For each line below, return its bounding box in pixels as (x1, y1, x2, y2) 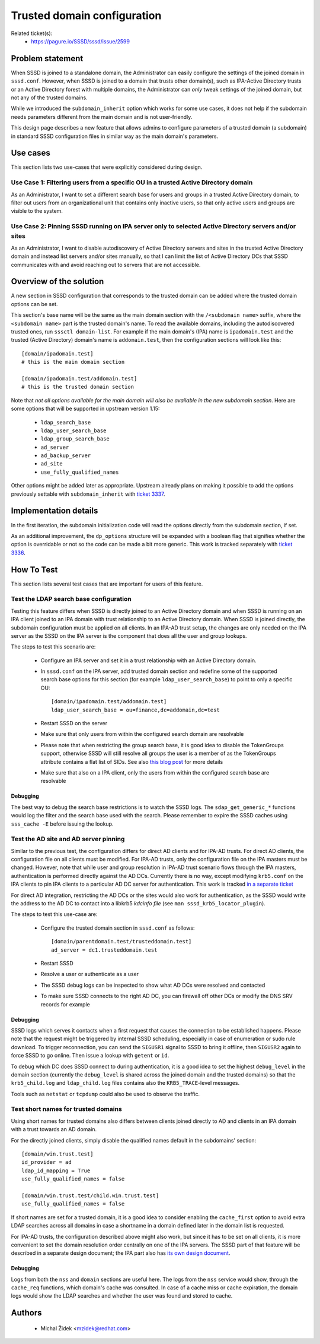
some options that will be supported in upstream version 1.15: (11, 405, 160, 413)
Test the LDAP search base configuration (11, 595, 132, 603)
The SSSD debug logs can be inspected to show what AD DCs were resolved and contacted (40, 981, 265, 989)
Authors (11, 1308, 42, 1318)
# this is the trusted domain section (21, 383, 135, 391)
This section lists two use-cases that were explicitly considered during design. (11, 163, 203, 171)
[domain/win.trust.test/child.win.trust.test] (21, 1192, 159, 1199)
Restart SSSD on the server (40, 720, 108, 727)
